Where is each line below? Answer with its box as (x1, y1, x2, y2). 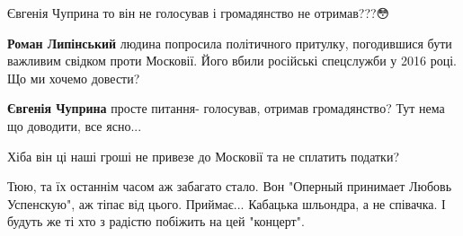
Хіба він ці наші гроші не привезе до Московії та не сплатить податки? (7, 146, 400, 165)
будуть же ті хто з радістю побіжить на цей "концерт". (7, 212, 305, 231)
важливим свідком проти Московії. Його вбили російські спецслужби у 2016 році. (7, 51, 457, 70)
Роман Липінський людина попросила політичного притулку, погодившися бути (7, 33, 452, 52)
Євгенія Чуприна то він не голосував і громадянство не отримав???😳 (7, 4, 390, 22)
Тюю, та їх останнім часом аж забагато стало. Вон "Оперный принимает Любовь (7, 177, 452, 196)
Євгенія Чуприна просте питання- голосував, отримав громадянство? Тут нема (7, 99, 445, 118)
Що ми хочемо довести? (7, 68, 140, 87)
